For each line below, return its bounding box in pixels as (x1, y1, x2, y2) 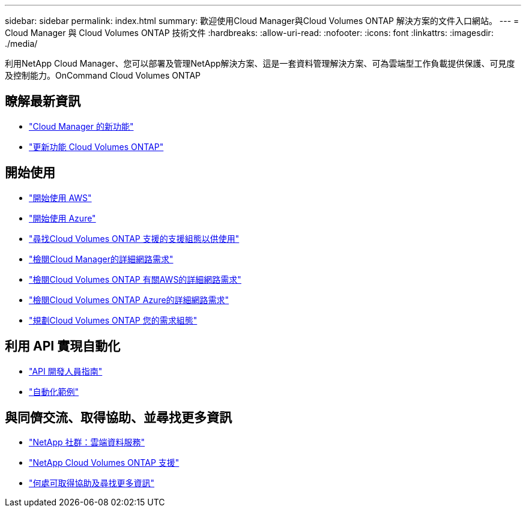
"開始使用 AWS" (29, 192, 92, 203)
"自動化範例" (29, 386, 79, 397)
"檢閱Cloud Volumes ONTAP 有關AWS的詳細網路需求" (29, 274, 241, 285)
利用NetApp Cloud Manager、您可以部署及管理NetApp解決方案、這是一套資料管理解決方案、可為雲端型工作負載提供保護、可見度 (5, 58, 515, 68)
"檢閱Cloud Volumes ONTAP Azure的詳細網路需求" (29, 294, 229, 305)
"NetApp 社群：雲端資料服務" (29, 437, 145, 448)
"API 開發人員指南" (29, 366, 103, 376)
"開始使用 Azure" (29, 212, 96, 223)
